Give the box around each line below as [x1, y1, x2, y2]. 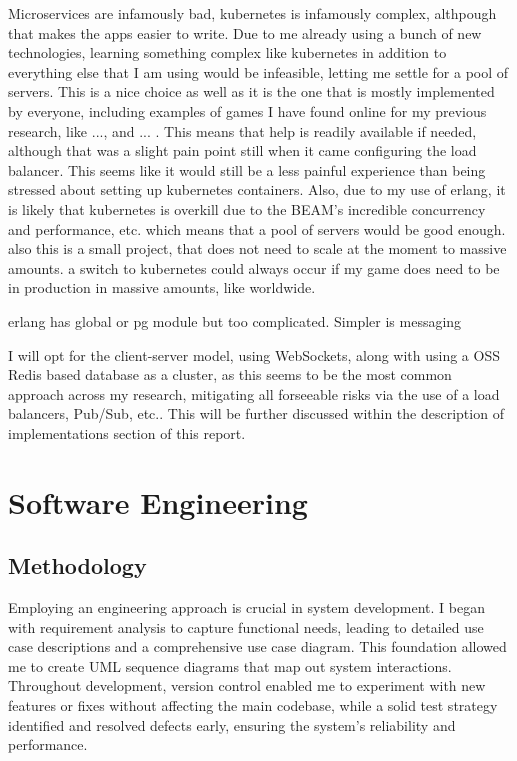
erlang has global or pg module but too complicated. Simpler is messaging [8, 310, 462, 331]
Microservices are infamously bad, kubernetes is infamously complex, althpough [8, 3, 497, 23]
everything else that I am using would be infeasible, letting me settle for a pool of [8, 61, 509, 82]
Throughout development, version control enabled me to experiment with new [8, 675, 486, 696]
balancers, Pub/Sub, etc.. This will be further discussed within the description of [8, 403, 504, 424]
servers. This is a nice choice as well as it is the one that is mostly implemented [8, 81, 495, 102]
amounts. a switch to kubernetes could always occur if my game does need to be [8, 257, 500, 278]
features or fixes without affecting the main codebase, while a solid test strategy [8, 695, 498, 716]
